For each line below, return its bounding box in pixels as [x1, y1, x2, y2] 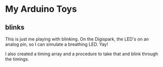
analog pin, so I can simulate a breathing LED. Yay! [5, 41, 108, 47]
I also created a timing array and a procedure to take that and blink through [5, 51, 159, 57]
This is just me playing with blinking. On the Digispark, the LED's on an [5, 36, 149, 42]
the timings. [5, 56, 29, 62]
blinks [5, 23, 25, 32]
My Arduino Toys [5, 3, 77, 15]
